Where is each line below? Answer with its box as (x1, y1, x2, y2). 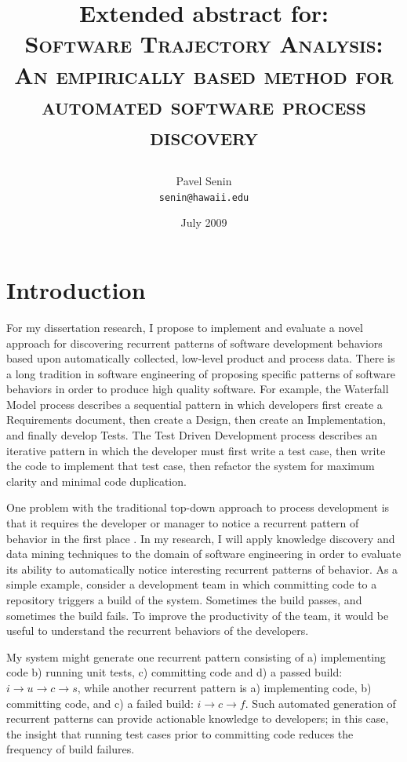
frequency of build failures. (6, 741, 135, 757)
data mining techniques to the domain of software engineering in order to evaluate (6, 545, 402, 562)
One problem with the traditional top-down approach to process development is (6, 499, 390, 516)
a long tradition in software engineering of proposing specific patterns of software (6, 365, 396, 381)
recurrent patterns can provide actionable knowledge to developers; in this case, (6, 710, 389, 727)
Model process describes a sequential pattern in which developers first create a (6, 396, 383, 412)
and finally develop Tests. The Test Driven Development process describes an (6, 427, 378, 443)
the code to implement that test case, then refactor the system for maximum (6, 458, 375, 474)
